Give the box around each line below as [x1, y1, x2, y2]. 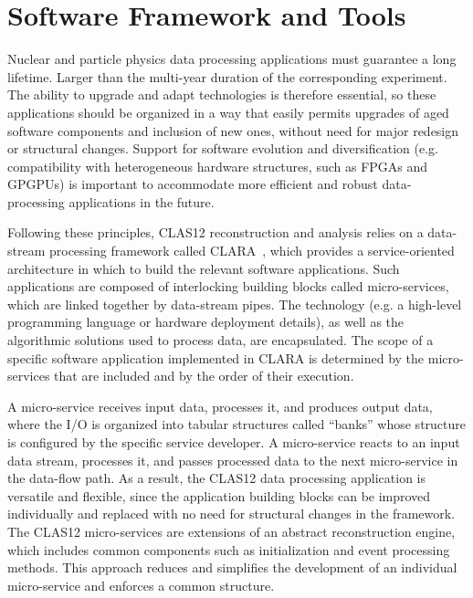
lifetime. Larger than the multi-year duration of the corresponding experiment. [7, 67, 447, 86]
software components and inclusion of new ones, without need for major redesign [7, 121, 459, 140]
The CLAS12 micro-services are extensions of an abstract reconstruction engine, [7, 521, 456, 540]
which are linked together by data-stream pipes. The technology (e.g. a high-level [7, 294, 462, 313]
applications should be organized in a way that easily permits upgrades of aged [7, 102, 449, 121]
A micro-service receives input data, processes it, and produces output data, [7, 396, 433, 415]
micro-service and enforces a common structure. [7, 575, 275, 594]
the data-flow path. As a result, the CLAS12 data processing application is [7, 468, 426, 488]
